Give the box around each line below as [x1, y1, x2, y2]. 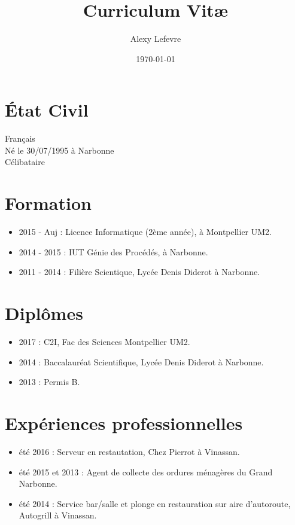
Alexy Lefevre [130, 32, 181, 45]
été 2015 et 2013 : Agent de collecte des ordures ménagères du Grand [19, 465, 273, 478]
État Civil [5, 97, 89, 122]
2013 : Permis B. [19, 376, 80, 388]
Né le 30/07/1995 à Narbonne [5, 144, 114, 156]
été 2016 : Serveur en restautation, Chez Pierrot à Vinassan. [19, 445, 240, 457]
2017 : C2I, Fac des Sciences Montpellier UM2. [19, 335, 190, 348]
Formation [5, 191, 92, 215]
